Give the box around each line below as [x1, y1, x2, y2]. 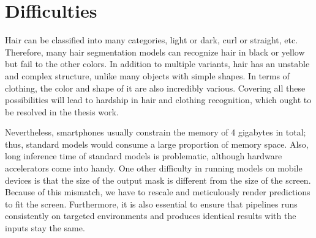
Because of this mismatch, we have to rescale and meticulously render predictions [5, 186, 310, 198]
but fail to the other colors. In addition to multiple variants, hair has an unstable [5, 57, 310, 70]
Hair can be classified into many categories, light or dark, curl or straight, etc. [5, 34, 298, 46]
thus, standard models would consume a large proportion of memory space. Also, [5, 137, 309, 150]
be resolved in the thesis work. [5, 105, 119, 118]
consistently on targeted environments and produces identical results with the [5, 209, 296, 222]
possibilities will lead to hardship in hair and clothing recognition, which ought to [5, 93, 312, 106]
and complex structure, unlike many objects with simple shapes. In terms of [5, 69, 290, 82]
